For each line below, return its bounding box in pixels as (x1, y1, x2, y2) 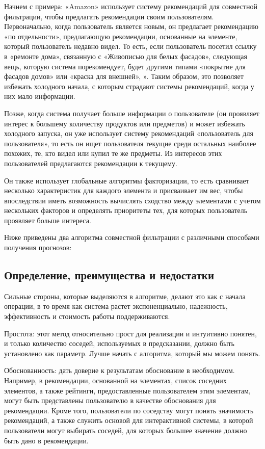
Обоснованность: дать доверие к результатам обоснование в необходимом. (4, 365, 235, 376)
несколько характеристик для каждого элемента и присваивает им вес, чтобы (4, 185, 243, 196)
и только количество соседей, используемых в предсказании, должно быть (4, 338, 234, 349)
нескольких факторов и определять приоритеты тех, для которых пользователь (4, 205, 248, 216)
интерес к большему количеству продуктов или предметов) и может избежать (4, 118, 245, 128)
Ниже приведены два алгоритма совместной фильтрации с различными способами (4, 232, 259, 243)
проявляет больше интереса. (4, 215, 91, 225)
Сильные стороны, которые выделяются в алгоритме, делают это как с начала (4, 290, 246, 301)
